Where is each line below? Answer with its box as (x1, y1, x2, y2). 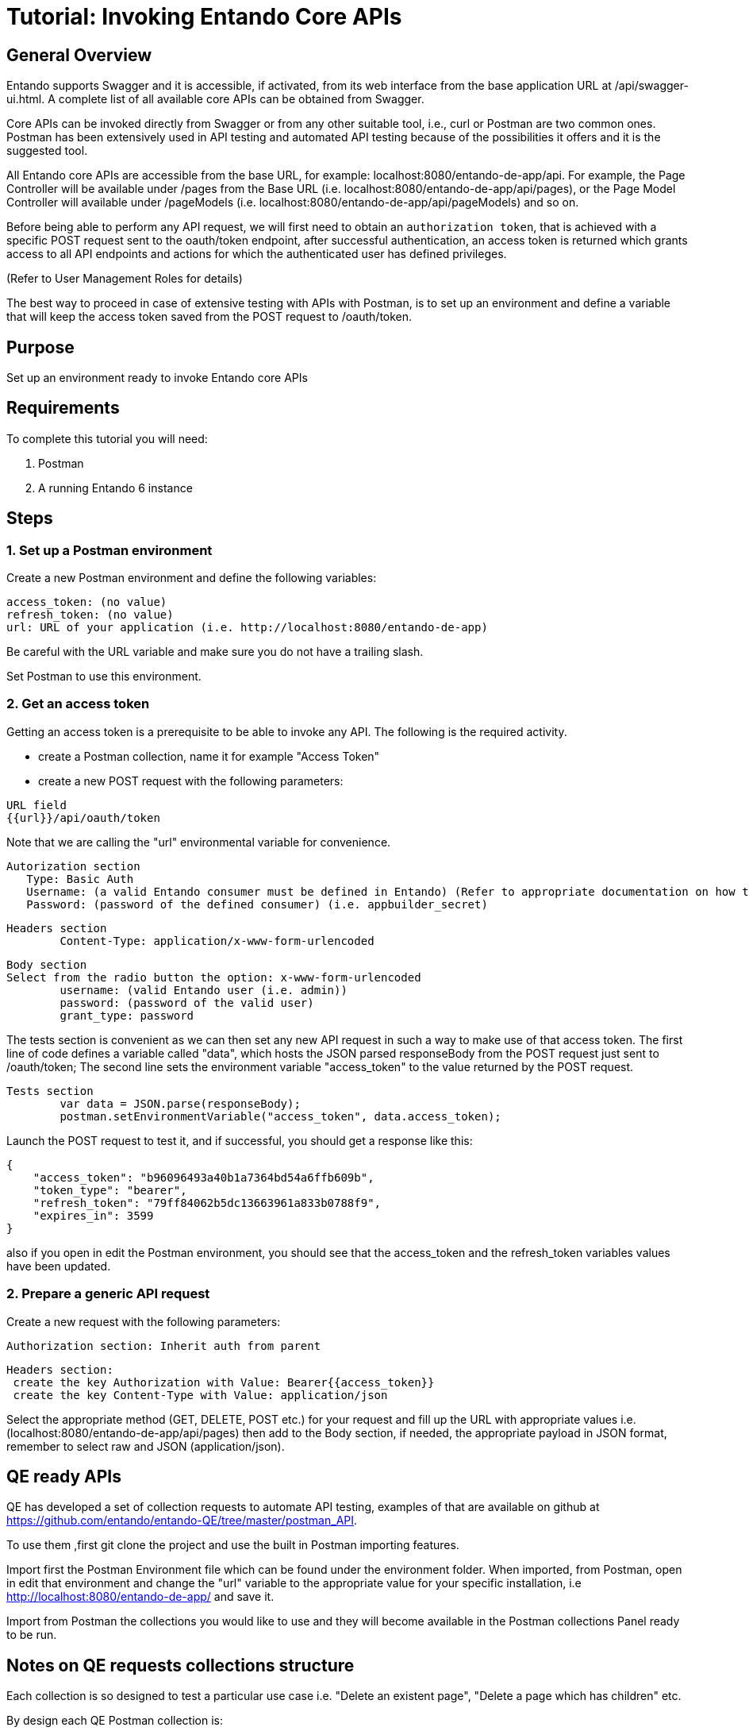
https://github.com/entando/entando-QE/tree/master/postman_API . (6, 1513, 358, 1528)
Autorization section (6, 859, 140, 873)
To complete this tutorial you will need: (6, 431, 208, 445)
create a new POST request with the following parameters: (38, 773, 344, 788)
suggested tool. (6, 144, 88, 158)
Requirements (6, 398, 120, 418)
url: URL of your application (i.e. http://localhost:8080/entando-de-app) (6, 621, 488, 634)
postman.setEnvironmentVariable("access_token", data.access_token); (60, 1109, 501, 1123)
